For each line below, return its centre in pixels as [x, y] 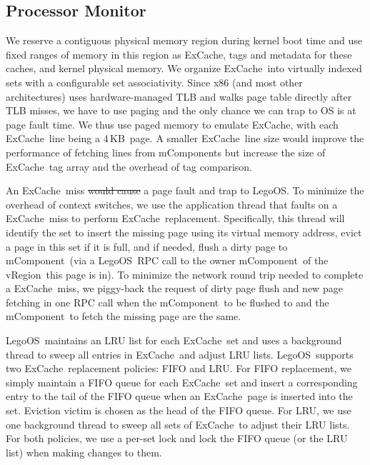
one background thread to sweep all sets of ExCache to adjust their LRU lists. [178, 424]
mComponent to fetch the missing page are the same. [124, 316]
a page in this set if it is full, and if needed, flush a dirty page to [147, 246]
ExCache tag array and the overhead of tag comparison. [129, 166]
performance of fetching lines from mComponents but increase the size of [166, 152]
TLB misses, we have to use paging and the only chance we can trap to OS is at [181, 110]
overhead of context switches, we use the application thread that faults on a [172, 204]
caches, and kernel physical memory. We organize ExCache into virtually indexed [184, 68]
